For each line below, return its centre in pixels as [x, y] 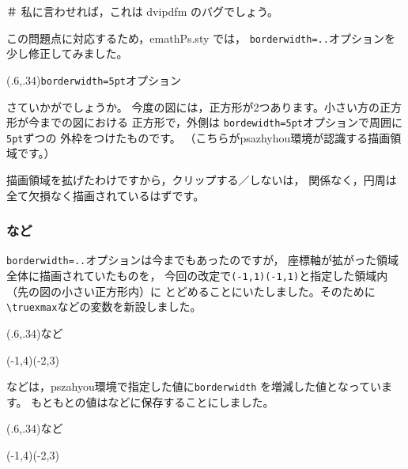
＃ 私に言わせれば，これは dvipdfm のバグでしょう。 [143, 11]
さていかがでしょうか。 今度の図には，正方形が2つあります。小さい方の [193, 106]
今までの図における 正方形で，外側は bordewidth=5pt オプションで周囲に [215, 122]
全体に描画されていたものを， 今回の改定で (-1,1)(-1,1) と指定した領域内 [197, 276]
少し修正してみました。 [67, 53]
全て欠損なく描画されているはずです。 [106, 195]
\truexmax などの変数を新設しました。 [104, 306]
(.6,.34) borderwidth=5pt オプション [94, 79]
